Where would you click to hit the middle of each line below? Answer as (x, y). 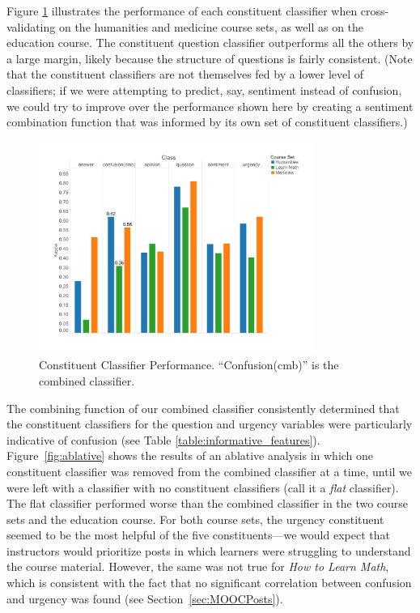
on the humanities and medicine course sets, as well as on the (211, 26)
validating (31, 26)
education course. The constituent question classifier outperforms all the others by (210, 43)
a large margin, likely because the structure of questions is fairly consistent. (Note (210, 58)
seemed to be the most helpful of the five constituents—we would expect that (198, 535)
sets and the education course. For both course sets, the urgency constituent (195, 519)
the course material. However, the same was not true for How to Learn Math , (198, 566)
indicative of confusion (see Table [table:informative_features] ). (163, 439)
